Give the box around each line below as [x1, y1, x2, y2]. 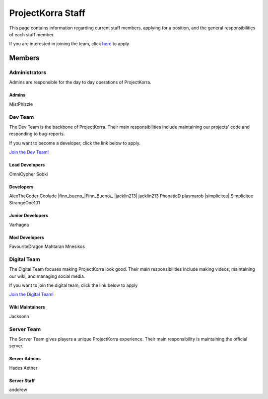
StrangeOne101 [9, 200, 40, 206]
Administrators [9, 69, 47, 76]
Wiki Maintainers [9, 304, 45, 310]
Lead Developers [9, 162, 45, 168]
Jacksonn [9, 313, 29, 319]
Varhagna [9, 222, 29, 228]
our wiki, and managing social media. [9, 273, 85, 279]
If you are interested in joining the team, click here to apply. [9, 41, 131, 47]
